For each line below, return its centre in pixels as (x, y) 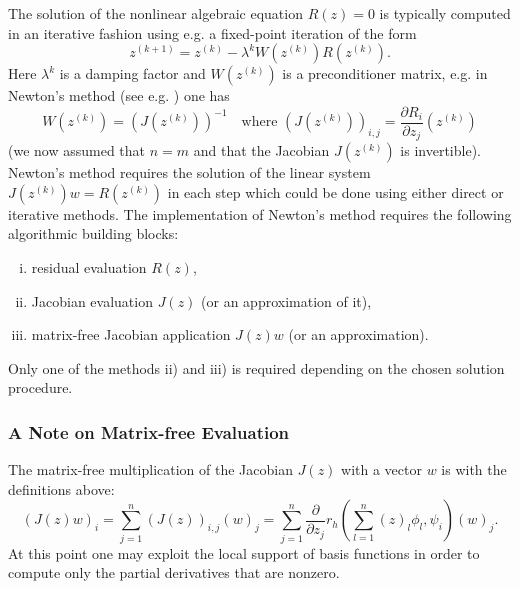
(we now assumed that (77, 150)
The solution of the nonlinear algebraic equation (155, 13)
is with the (474, 469)
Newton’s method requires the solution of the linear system (189, 172)
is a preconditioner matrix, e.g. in (385, 73)
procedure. (40, 387)
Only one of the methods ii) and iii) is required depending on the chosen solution (256, 367)
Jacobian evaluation (92, 300)
